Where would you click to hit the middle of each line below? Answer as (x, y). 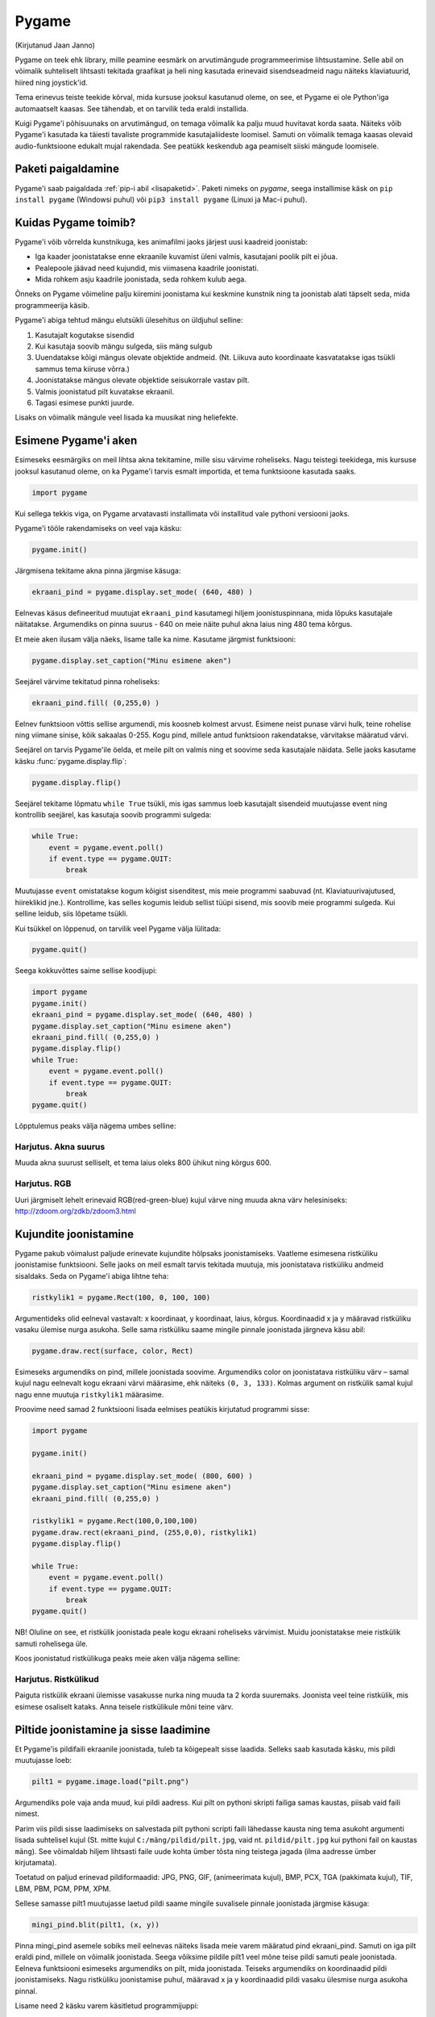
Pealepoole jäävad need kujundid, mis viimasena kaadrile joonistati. (147, 268)
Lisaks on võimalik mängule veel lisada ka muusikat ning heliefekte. (126, 418)
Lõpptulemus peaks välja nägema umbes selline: (95, 1126)
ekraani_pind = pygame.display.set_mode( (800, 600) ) (142, 1476)
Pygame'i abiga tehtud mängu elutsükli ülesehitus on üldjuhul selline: (129, 320)
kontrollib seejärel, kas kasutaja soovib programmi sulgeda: (113, 815)
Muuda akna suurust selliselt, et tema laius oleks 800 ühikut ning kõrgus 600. (143, 1163)
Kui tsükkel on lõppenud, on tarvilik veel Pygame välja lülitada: (118, 929)
